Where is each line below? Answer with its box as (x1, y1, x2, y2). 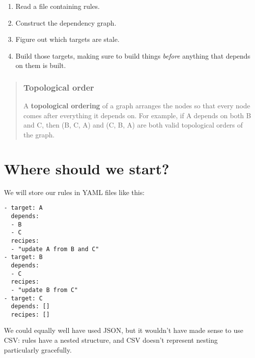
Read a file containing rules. (15, 1, 100, 11)
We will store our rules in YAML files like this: (4, 187, 145, 197)
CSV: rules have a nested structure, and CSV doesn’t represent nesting (4, 335, 218, 345)
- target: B (4, 254, 43, 261)
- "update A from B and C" (11, 245, 99, 253)
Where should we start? (4, 158, 170, 178)
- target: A (4, 204, 43, 212)
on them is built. (15, 60, 66, 70)
